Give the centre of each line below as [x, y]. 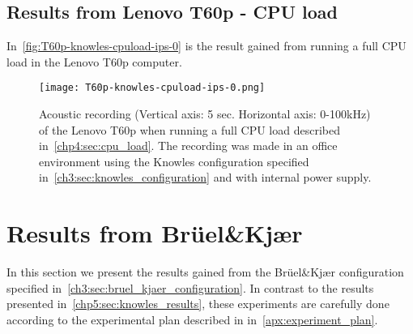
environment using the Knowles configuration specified [174, 161]
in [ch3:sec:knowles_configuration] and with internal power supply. [205, 177]
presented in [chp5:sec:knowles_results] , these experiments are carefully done [198, 304]
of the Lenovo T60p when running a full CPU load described [189, 129]
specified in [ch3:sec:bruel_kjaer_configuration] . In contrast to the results [190, 287]
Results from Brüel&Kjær [155, 233]
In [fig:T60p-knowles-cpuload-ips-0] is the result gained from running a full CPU [206, 46]
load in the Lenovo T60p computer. [94, 61]
